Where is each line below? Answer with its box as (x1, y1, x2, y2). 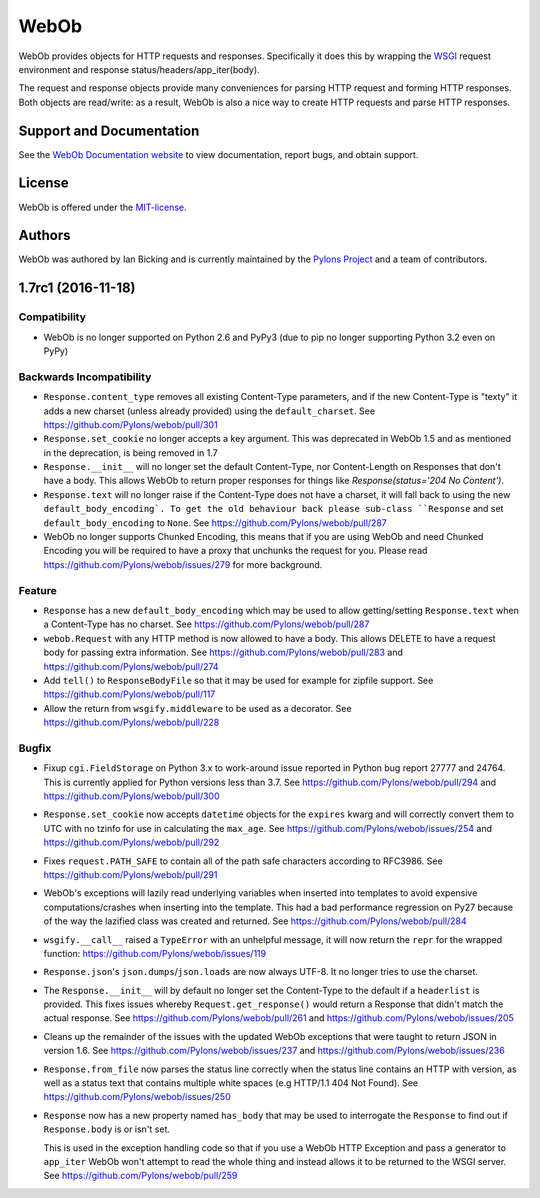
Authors (18, 227, 71, 244)
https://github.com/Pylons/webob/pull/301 (43, 418, 219, 430)
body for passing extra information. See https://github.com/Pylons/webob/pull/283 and (43, 646, 404, 659)
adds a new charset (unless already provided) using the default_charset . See (43, 405, 375, 417)
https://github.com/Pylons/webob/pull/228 (43, 716, 220, 729)
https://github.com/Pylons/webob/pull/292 (43, 836, 220, 849)
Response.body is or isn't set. (43, 1123, 170, 1135)
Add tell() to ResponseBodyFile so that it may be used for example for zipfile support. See (43, 674, 434, 686)
